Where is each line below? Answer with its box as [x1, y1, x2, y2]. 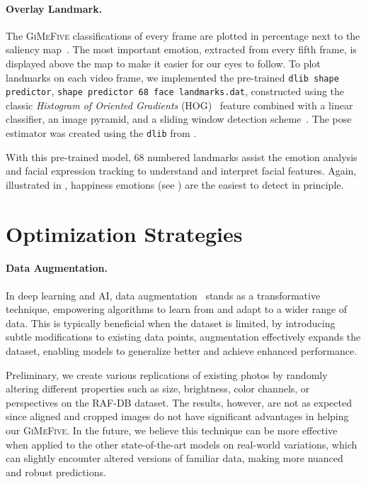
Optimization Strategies [6, 219, 243, 248]
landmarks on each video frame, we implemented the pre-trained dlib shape [6, 70, 339, 84]
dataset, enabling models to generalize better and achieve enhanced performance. [6, 343, 358, 358]
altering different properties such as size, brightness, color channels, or [6, 381, 310, 396]
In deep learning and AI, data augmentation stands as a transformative [6, 287, 321, 302]
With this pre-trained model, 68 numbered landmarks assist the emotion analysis [6, 149, 358, 164]
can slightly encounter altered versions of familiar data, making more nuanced [6, 451, 343, 466]
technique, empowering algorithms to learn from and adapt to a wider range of [6, 302, 348, 317]
